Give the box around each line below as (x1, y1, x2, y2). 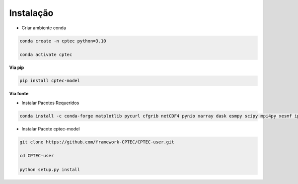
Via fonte (9, 91, 29, 97)
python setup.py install (19, 167, 80, 173)
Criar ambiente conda (21, 25, 67, 31)
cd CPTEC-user (19, 153, 54, 159)
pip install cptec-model (19, 78, 80, 84)
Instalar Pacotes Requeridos (21, 100, 79, 106)
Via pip (9, 64, 24, 70)
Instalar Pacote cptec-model (21, 125, 80, 131)
